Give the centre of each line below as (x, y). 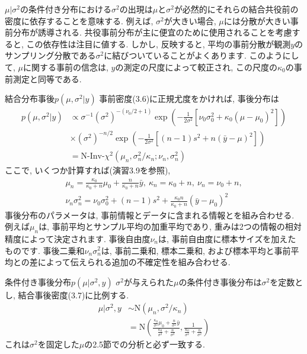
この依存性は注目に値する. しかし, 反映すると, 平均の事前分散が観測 (159, 44)
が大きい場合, (190, 20)
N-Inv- (93, 157)
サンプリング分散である (50, 55)
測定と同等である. (47, 78)
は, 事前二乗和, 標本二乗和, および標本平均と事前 (196, 250)
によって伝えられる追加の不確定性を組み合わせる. (134, 262)
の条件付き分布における (66, 9)
